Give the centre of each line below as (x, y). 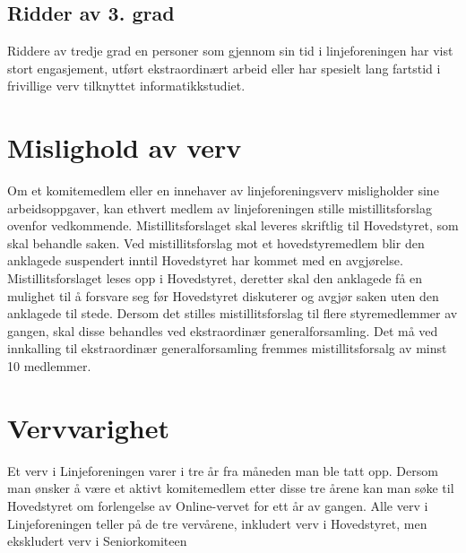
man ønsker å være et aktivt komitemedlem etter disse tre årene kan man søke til (231, 488)
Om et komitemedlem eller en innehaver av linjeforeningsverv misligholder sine (223, 190)
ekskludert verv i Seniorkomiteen (97, 541)
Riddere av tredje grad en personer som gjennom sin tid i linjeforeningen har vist (230, 51)
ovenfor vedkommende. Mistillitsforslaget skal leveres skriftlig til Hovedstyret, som (233, 225)
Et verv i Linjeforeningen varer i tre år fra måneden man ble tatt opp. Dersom (223, 470)
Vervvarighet (88, 427)
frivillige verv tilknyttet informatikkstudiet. (126, 86)
